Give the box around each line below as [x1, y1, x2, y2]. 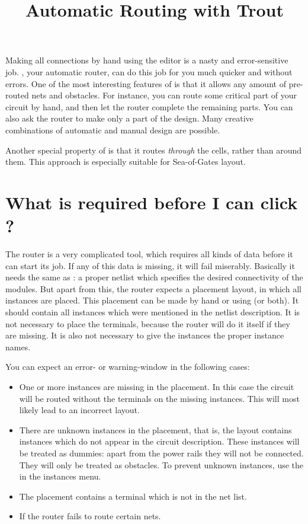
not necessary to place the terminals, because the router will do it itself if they [5, 317, 290, 330]
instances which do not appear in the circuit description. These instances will [19, 435, 300, 448]
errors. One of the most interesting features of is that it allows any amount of [5, 77, 286, 90]
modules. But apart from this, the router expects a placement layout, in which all [5, 282, 301, 295]
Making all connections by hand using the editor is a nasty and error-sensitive [5, 54, 288, 66]
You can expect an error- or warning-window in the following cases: [5, 360, 250, 373]
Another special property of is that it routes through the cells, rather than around [5, 143, 302, 156]
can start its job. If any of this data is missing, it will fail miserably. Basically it [5, 259, 295, 271]
